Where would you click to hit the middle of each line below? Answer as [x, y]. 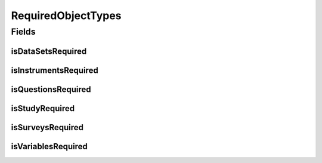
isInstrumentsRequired [55, 70]
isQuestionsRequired [51, 89]
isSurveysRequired [47, 127]
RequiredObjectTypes [66, 16]
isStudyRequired [43, 108]
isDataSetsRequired [49, 51]
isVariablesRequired [49, 146]
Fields [23, 32]
